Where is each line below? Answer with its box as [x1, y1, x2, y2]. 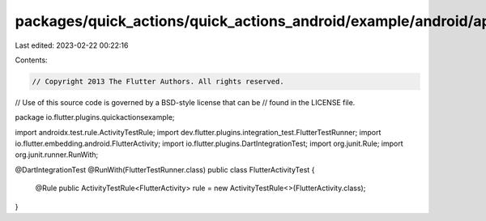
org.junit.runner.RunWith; [15, 150, 99, 159]
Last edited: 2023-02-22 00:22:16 [15, 40, 129, 50]
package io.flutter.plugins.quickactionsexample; [15, 113, 175, 122]
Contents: [15, 55, 48, 65]
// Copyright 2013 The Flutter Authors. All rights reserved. [32, 77, 284, 86]
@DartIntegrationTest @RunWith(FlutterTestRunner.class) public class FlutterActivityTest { [15, 164, 315, 174]
